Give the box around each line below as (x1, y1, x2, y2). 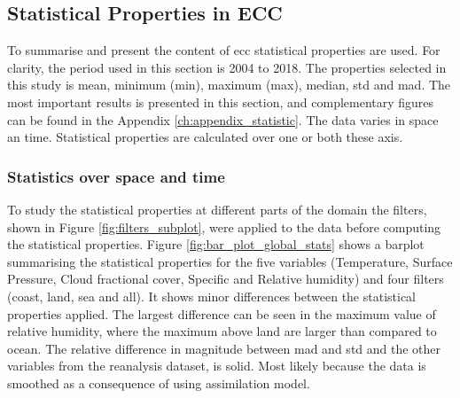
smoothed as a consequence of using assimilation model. (7, 373, 310, 392)
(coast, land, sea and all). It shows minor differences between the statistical (7, 286, 417, 305)
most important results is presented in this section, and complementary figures (7, 92, 434, 111)
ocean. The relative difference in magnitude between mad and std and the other (7, 339, 441, 357)
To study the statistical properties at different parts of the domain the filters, (7, 199, 427, 218)
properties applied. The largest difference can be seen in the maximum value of (7, 304, 436, 323)
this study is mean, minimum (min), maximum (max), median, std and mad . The (7, 75, 451, 94)
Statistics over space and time (7, 165, 225, 187)
